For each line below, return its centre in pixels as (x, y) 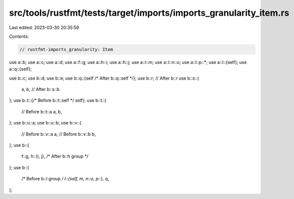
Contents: (19, 36)
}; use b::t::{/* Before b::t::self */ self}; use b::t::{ (58, 100)
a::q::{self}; (20, 69)
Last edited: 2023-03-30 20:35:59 (44, 28)
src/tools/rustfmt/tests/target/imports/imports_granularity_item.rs (149, 13)
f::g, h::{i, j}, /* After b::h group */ (55, 156)
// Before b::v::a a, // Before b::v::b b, (59, 134)
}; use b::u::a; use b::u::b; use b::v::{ (45, 123)
